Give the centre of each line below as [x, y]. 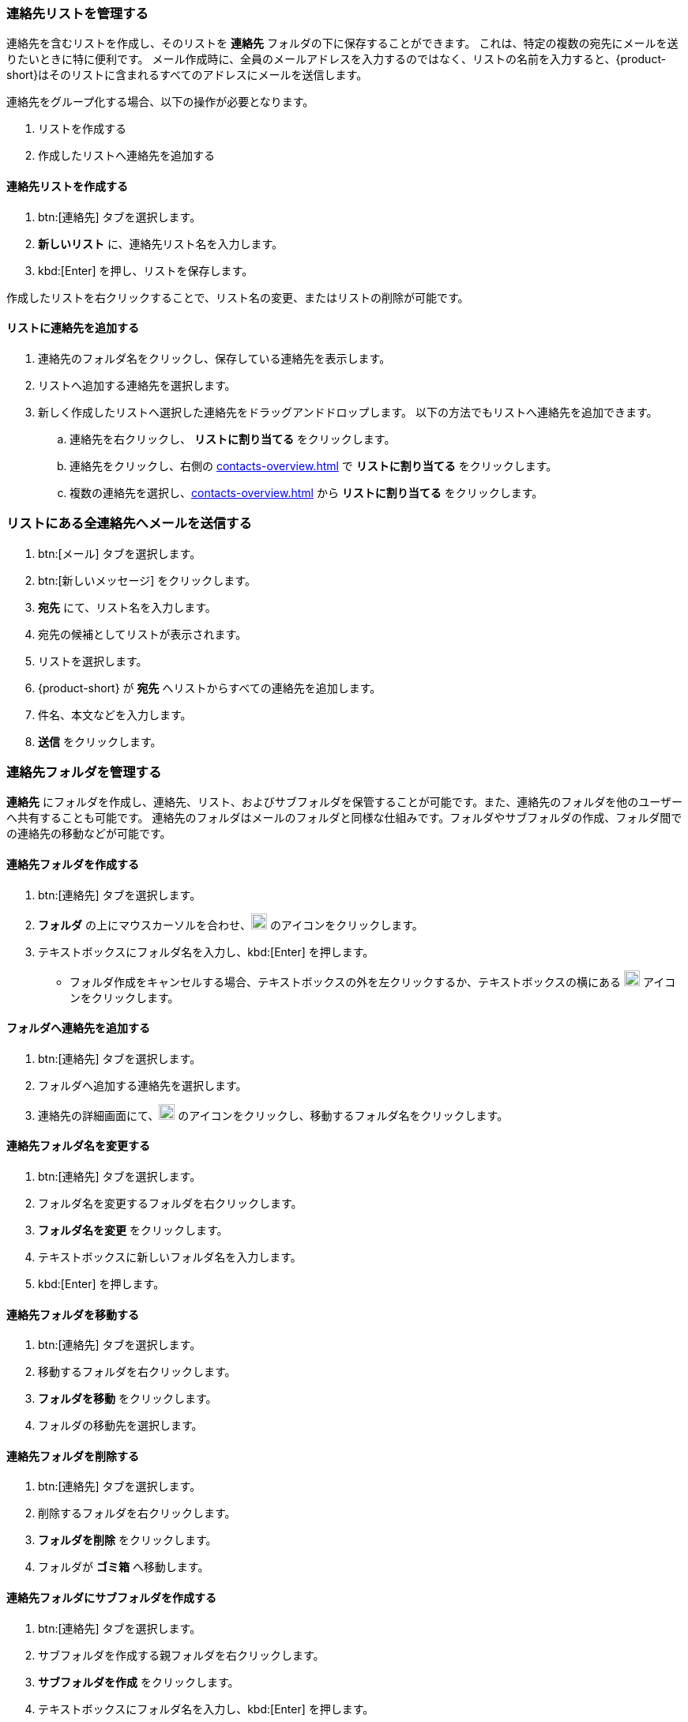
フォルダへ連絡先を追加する [78, 1028]
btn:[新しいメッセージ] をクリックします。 [147, 580]
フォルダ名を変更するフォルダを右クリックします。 [170, 1203]
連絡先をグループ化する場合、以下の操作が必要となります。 [160, 102]
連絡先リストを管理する [77, 13]
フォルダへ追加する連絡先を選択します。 [143, 1085]
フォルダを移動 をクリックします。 [128, 1399]
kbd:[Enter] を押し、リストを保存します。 [146, 270]
